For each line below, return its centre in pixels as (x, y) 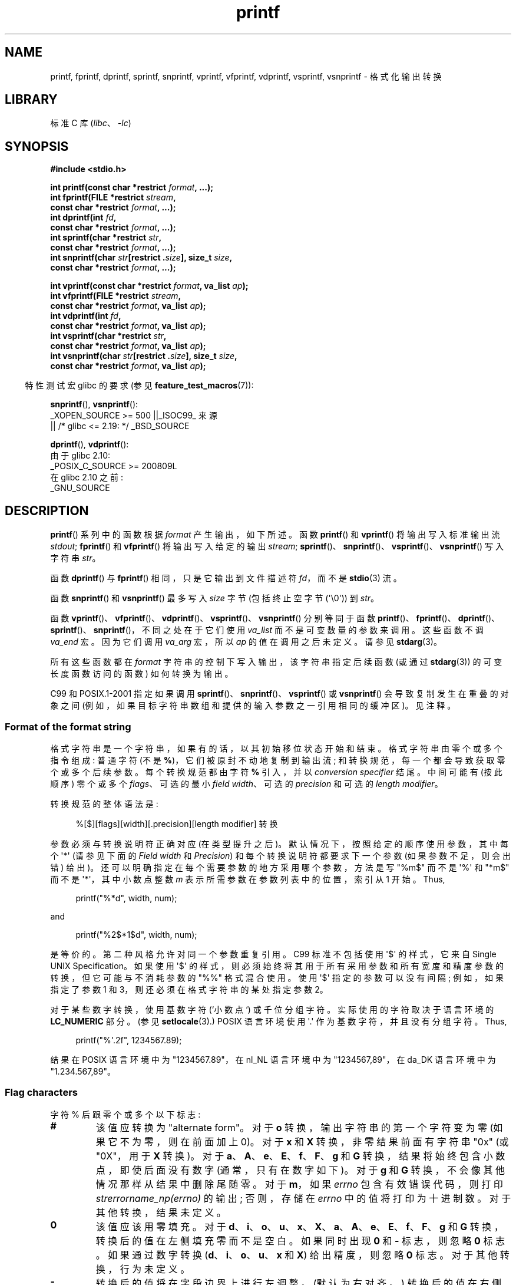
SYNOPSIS (37, 146)
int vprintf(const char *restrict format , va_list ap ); (149, 286)
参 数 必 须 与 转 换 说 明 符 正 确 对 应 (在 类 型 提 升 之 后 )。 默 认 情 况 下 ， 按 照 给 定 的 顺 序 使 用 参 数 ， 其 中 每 (279, 844)
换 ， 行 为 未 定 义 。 (143, 1269)
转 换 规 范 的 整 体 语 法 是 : (104, 803)
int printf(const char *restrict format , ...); (132, 187)
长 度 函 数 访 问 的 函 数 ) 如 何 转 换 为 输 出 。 (142, 674)
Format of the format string (68, 726)
